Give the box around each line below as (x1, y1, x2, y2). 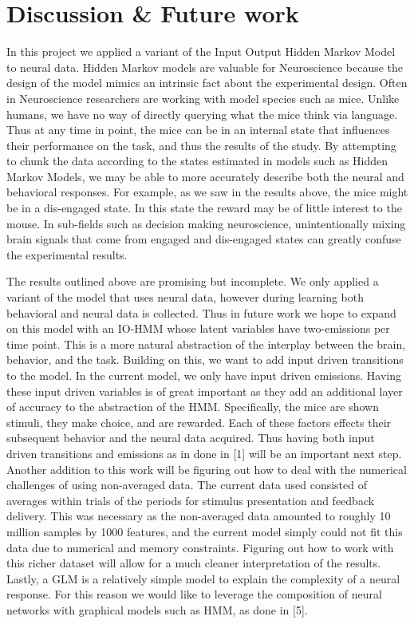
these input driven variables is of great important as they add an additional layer (6, 382, 403, 399)
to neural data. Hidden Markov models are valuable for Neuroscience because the (6, 58, 404, 75)
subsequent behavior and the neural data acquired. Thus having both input (6, 429, 375, 446)
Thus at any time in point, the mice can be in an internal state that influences (6, 121, 390, 138)
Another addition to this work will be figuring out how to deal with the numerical (6, 460, 407, 477)
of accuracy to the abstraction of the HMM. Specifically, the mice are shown (6, 398, 379, 415)
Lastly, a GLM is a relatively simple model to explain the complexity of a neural (6, 570, 400, 586)
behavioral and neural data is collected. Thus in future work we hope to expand (6, 304, 396, 321)
